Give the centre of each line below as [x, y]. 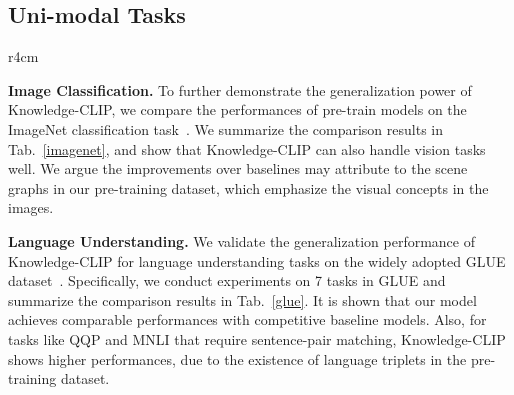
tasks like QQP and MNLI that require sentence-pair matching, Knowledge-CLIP [257, 338]
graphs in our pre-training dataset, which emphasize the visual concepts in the [248, 187]
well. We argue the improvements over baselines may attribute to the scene [238, 168]
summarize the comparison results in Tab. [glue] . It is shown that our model [242, 299]
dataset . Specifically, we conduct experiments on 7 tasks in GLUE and [227, 280]
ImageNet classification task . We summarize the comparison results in [226, 128]
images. [31, 207]
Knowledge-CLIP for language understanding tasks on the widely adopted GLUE [257, 260]
